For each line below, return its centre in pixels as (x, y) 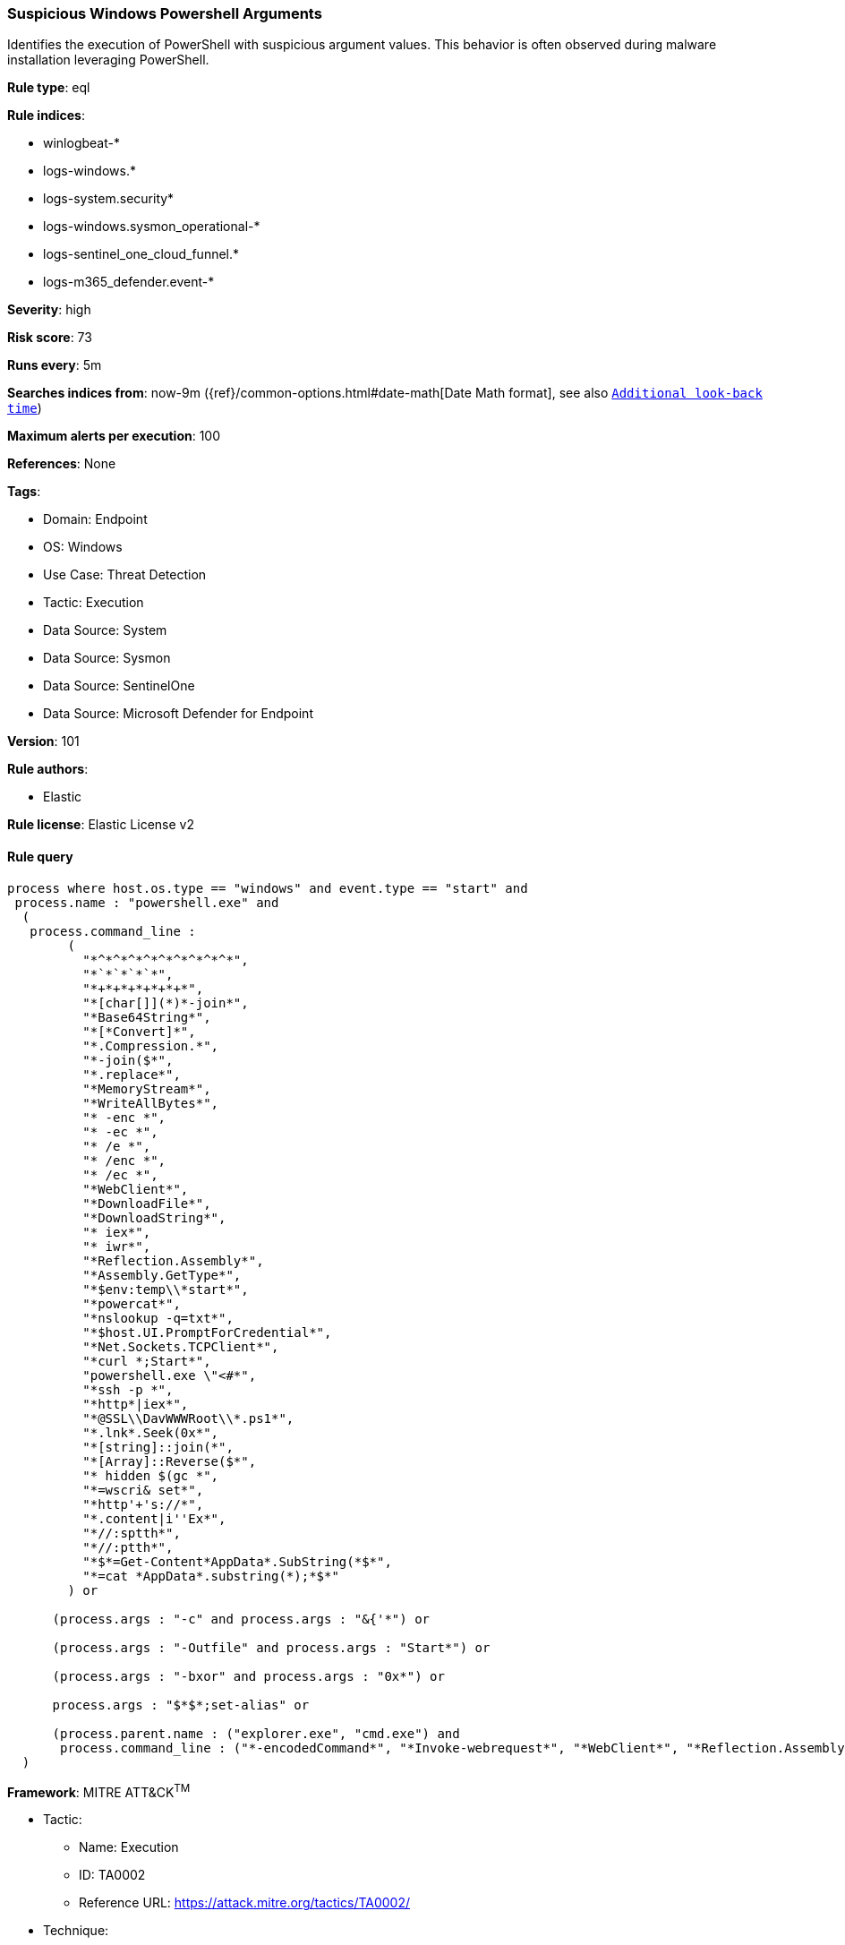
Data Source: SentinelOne (119, 686)
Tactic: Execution (94, 603)
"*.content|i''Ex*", (154, 1518)
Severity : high (49, 310)
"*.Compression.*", (151, 1045)
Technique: (76, 1931)
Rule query (40, 856)
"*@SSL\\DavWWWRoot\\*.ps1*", (188, 1418)
